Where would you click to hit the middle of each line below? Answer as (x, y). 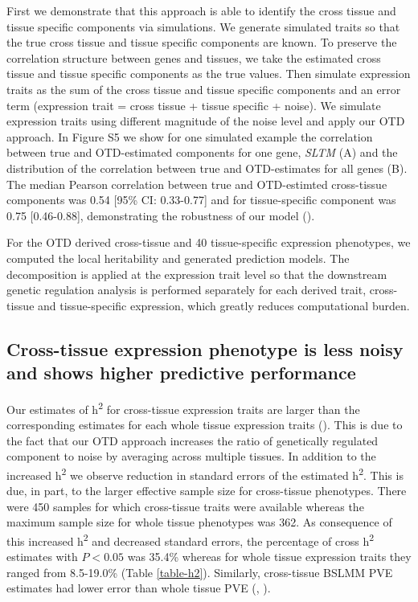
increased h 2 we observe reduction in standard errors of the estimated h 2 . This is (205, 473)
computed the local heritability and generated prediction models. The (178, 258)
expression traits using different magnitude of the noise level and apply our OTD (206, 121)
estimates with (42, 557)
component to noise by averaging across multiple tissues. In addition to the (191, 456)
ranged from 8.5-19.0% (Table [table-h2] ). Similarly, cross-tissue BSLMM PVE (200, 572)
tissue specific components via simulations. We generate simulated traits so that (203, 26)
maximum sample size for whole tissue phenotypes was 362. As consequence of (199, 522)
